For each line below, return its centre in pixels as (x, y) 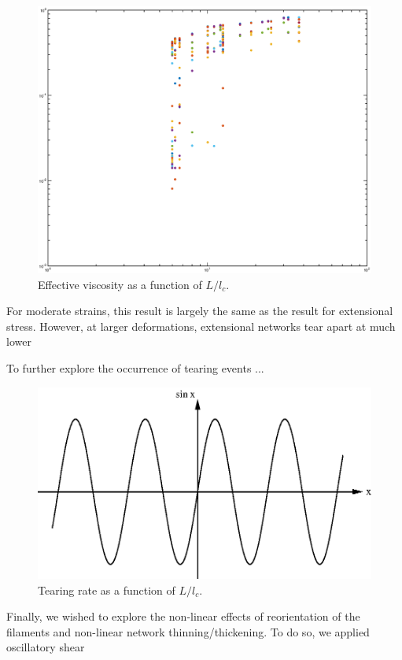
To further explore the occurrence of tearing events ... (135, 368)
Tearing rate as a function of (107, 590)
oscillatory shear (46, 647)
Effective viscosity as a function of (120, 284)
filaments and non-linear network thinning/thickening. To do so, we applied (188, 631)
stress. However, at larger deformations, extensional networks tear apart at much (201, 326)
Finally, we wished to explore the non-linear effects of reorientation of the (183, 616)
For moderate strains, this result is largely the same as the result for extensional (200, 311)
